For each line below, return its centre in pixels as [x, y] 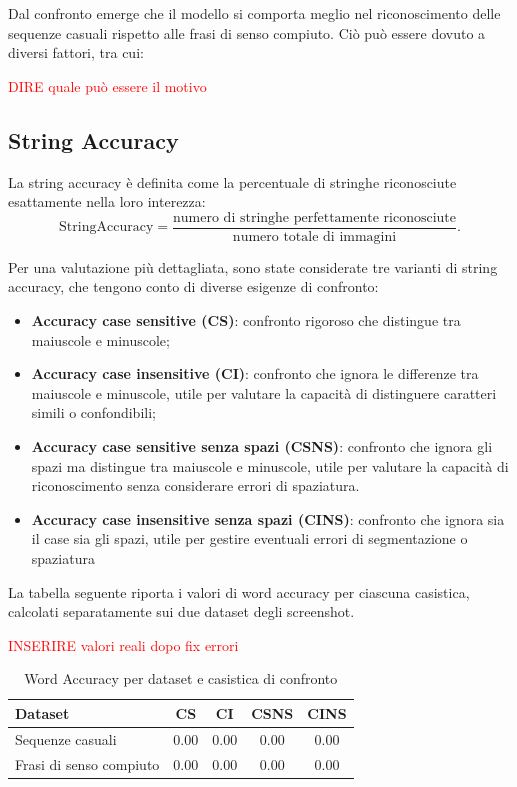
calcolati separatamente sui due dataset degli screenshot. [181, 611]
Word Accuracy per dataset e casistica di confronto [181, 678]
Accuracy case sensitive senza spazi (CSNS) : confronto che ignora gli [262, 445]
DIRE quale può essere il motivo [107, 85]
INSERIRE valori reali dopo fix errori [123, 644]
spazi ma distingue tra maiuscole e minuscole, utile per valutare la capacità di [270, 465]
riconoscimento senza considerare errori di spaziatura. [195, 485]
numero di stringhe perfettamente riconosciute [315, 217]
